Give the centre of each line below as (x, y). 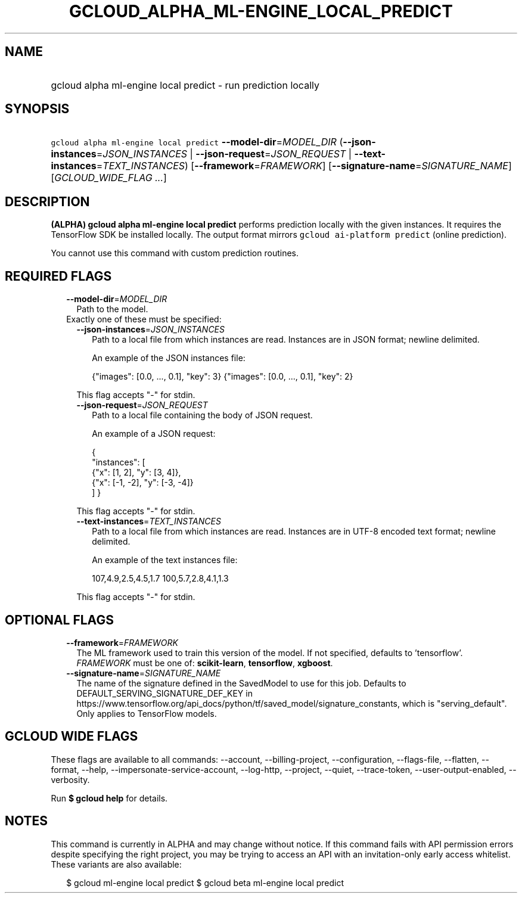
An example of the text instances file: (165, 560)
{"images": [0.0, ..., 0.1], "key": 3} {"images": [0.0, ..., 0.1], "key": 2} (223, 377)
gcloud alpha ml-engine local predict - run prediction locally (185, 85)
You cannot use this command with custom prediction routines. (175, 253)
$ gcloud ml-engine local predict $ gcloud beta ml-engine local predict (205, 883)
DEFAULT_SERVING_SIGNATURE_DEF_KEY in (164, 693)
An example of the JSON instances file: (169, 358)
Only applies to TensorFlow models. (147, 713)
